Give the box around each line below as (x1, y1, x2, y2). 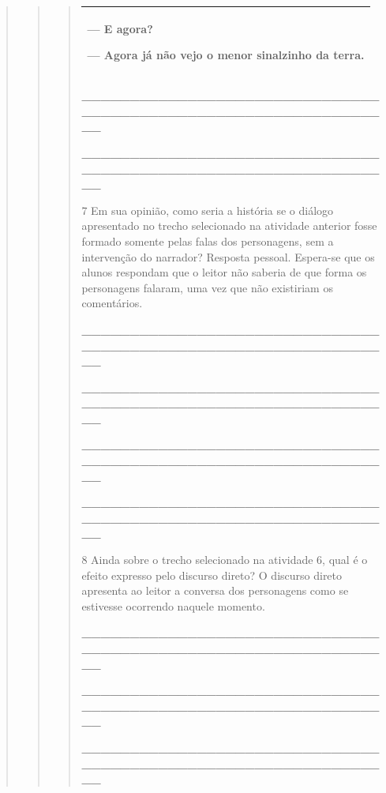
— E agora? (87, 20, 153, 36)
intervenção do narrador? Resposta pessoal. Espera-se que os (81, 248, 375, 265)
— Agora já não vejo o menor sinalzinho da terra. (87, 47, 365, 63)
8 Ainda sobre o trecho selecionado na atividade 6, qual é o (81, 551, 368, 568)
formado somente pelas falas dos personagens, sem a (81, 232, 334, 249)
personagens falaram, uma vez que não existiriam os (81, 279, 333, 295)
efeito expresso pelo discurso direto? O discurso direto (81, 566, 343, 583)
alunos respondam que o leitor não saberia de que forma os (81, 264, 367, 280)
